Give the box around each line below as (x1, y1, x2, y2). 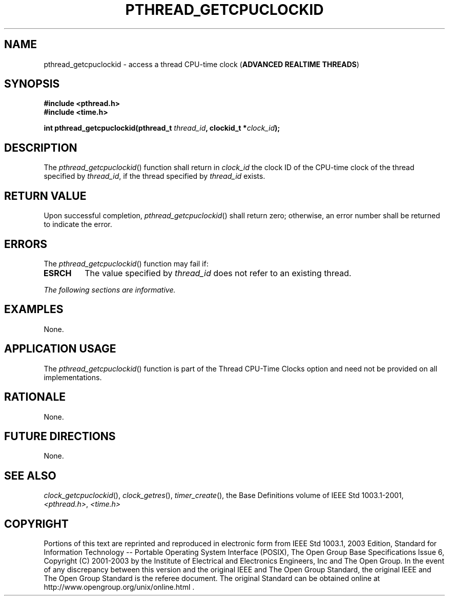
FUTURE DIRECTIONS (4, 429, 116, 443)
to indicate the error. (44, 220, 112, 229)
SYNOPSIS (4, 77, 60, 91)
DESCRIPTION (4, 141, 77, 154)
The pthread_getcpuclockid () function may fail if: (44, 259, 209, 268)
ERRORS (4, 237, 48, 251)
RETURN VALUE (4, 189, 87, 202)
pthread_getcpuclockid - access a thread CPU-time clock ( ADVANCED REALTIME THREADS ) (44, 59, 359, 69)
